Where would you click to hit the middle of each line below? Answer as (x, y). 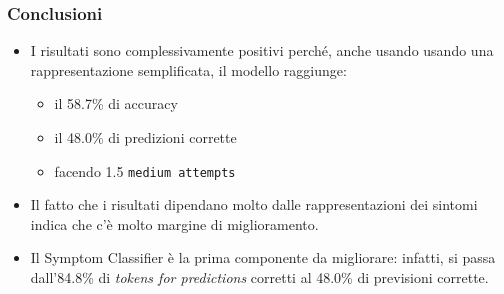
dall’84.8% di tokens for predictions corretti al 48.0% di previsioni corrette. (259, 277)
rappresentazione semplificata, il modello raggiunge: (188, 69)
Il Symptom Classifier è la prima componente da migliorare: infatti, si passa (263, 257)
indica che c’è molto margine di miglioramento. (174, 223)
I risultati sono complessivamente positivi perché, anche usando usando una (262, 50)
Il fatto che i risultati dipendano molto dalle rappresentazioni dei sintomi (254, 204)
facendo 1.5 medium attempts (145, 170)
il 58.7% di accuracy (116, 103)
